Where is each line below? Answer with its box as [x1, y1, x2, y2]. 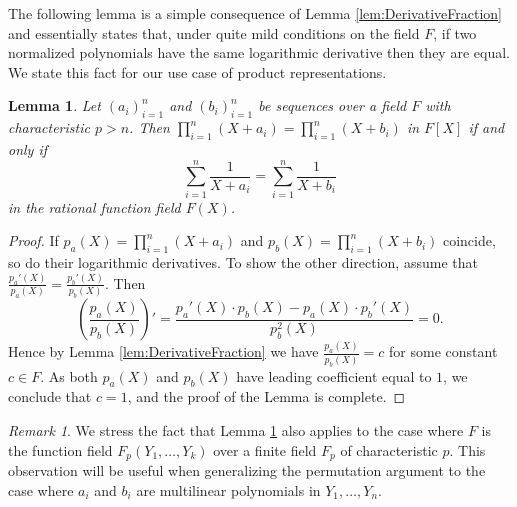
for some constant [389, 341, 498, 362]
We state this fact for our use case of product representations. [8, 61, 387, 82]
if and [468, 117, 505, 138]
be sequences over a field [258, 95, 407, 116]
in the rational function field [8, 196, 181, 217]
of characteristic [340, 439, 438, 460]
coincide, [442, 230, 496, 251]
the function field [8, 439, 113, 460]
